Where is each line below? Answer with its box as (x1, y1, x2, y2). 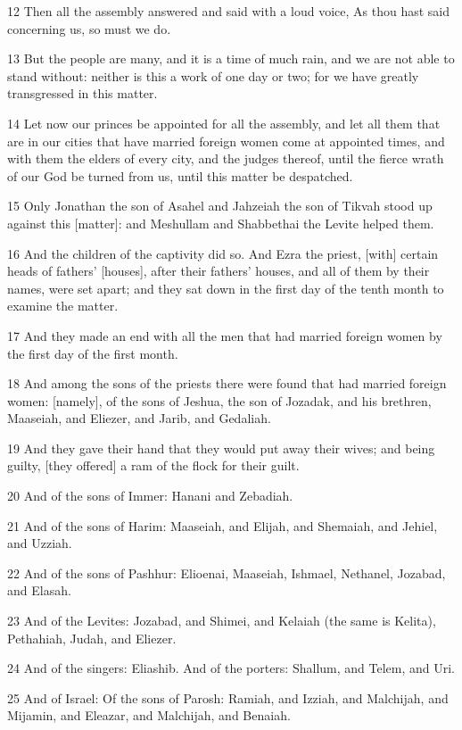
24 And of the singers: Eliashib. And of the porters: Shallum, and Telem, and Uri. (7, 659, 455, 677)
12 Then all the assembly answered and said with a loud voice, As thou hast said (7, 2, 450, 20)
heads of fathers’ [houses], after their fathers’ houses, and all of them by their (7, 261, 430, 280)
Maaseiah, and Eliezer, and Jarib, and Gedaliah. (7, 409, 271, 427)
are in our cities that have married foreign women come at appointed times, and (7, 131, 445, 150)
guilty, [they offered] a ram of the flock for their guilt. (7, 456, 300, 475)
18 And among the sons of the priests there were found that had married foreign (7, 374, 447, 393)
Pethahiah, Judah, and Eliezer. (7, 628, 177, 647)
